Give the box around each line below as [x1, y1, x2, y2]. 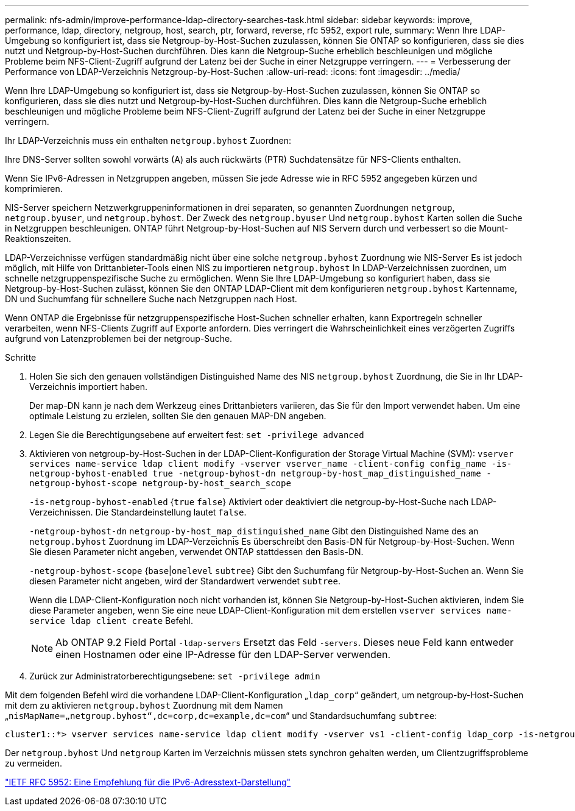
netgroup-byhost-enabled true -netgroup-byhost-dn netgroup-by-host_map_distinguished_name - [29, 469, 492, 478]
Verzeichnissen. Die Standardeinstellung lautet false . [29, 507, 247, 517]
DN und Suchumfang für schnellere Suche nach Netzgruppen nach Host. [5, 294, 297, 304]
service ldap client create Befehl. [29, 615, 194, 626]
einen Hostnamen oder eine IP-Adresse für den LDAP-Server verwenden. [55, 648, 391, 660]
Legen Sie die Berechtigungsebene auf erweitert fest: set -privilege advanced [29, 430, 364, 440]
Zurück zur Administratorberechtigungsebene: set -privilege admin [29, 671, 320, 681]
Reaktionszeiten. [5, 233, 71, 244]
